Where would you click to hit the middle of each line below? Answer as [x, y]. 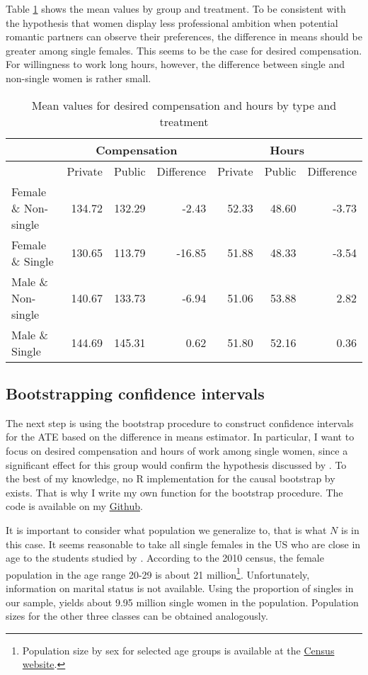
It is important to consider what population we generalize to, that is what [166, 529]
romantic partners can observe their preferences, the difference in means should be [184, 36]
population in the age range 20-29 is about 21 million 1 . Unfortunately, [158, 573]
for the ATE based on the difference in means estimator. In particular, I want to [180, 437]
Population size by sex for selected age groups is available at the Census [178, 650]
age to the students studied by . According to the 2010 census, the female [165, 558]
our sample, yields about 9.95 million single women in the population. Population [182, 602]
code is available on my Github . [74, 506]
